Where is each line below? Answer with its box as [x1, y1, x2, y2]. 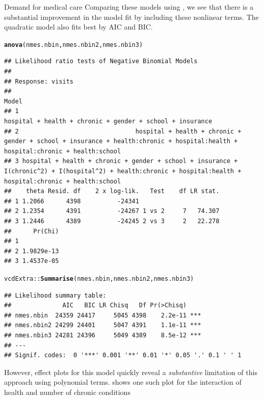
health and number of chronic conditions [4, 386, 130, 397]
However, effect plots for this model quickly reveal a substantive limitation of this [4, 366, 257, 377]
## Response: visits [4, 77, 74, 85]
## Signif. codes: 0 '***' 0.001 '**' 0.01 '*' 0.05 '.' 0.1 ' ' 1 [4, 352, 242, 359]
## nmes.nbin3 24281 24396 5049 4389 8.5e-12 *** [4, 331, 201, 339]
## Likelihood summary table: [4, 291, 107, 299]
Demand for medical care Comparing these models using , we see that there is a [4, 2, 254, 12]
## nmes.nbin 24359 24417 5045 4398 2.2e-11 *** [4, 311, 201, 319]
